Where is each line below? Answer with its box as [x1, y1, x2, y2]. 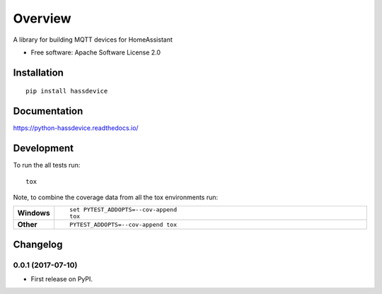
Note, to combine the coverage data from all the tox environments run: [13, 193, 219, 201]
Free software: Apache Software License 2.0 [30, 48, 161, 57]
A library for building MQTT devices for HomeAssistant [13, 35, 173, 44]
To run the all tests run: [13, 161, 81, 170]
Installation [13, 66, 64, 78]
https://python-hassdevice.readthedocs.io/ [13, 124, 139, 132]
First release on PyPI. [30, 275, 93, 283]
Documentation [13, 105, 83, 117]
